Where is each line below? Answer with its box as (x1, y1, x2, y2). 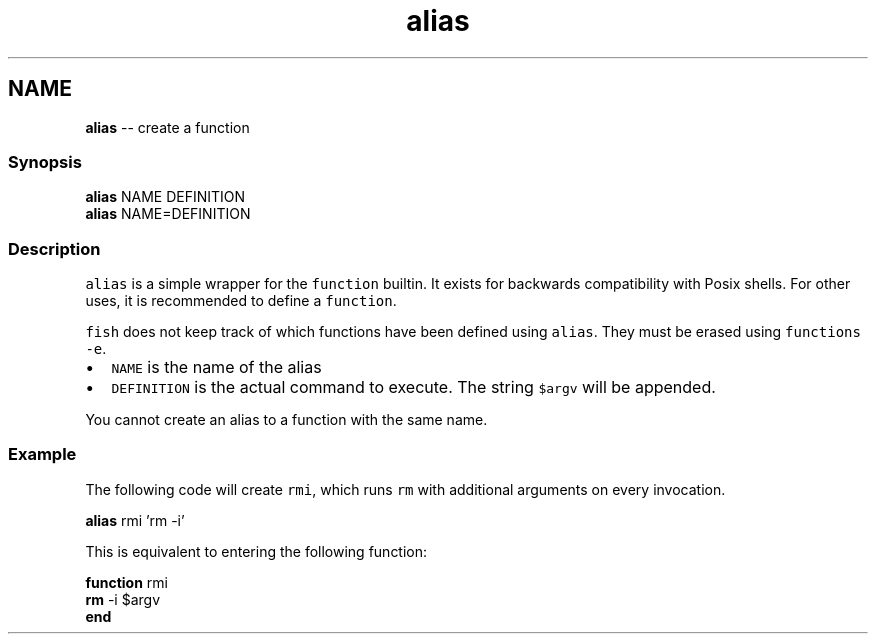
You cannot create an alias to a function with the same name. (85, 411, 488, 429)
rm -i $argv (85, 590, 161, 608)
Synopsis (8, 151, 82, 172)
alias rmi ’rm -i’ (85, 511, 185, 529)
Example (8, 444, 77, 465)
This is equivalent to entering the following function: (85, 542, 428, 560)
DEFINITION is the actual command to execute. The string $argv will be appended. (111, 377, 716, 398)
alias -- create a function (85, 118, 250, 136)
